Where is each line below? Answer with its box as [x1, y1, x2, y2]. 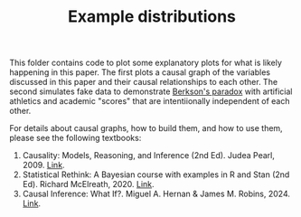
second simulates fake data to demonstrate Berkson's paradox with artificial [9, 86, 293, 97]
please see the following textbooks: [9, 133, 142, 144]
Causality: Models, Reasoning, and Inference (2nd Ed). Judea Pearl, [22, 150, 276, 161]
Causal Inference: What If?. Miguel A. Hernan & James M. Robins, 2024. [22, 188, 291, 200]
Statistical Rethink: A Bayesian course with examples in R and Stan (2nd [22, 169, 290, 180]
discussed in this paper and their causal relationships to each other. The [9, 77, 278, 88]
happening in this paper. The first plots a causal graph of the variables [9, 67, 271, 78]
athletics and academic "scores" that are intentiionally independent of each [9, 96, 290, 107]
